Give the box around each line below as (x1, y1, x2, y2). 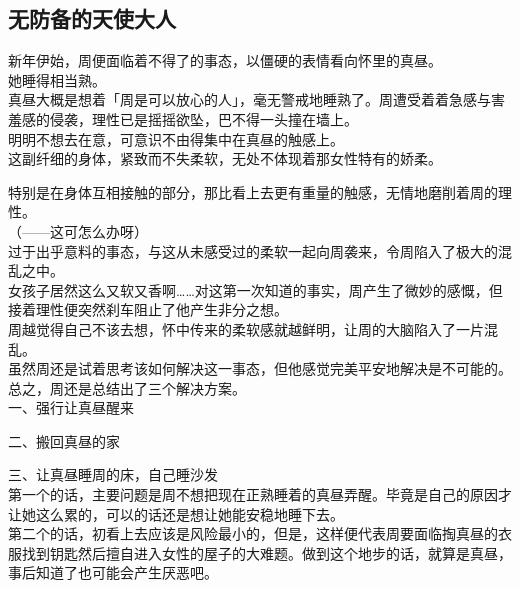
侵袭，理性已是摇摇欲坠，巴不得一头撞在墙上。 (49, 108, 358, 129)
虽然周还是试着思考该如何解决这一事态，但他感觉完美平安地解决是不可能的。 (8, 358, 512, 379)
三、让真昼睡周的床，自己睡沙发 (8, 464, 218, 485)
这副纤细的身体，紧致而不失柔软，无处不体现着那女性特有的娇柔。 (8, 148, 442, 169)
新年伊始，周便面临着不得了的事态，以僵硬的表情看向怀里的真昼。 (8, 50, 442, 71)
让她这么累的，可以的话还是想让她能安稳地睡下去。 (8, 503, 344, 524)
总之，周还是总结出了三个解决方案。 (8, 377, 246, 398)
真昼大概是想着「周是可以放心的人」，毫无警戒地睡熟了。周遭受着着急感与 (8, 89, 491, 110)
